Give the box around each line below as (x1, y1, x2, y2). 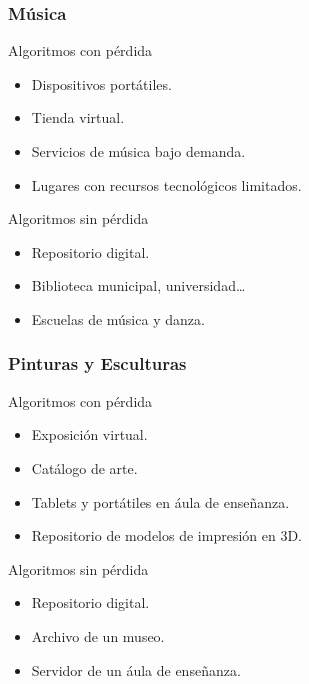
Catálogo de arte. (31, 457, 138, 478)
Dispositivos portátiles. (31, 73, 172, 94)
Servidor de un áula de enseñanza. (31, 659, 241, 680)
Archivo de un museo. (31, 625, 165, 646)
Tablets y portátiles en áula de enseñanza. (31, 491, 290, 512)
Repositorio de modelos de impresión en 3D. (31, 525, 302, 546)
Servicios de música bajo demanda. (31, 141, 246, 161)
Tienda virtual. (31, 107, 125, 128)
